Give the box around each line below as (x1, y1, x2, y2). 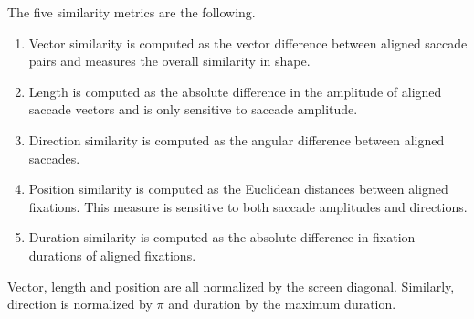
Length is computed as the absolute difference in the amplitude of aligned (28, 81, 442, 101)
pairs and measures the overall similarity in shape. (28, 51, 311, 70)
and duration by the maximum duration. (168, 294, 396, 314)
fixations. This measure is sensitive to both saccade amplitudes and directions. (28, 197, 468, 216)
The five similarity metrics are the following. (7, 3, 256, 21)
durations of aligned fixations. (28, 245, 196, 264)
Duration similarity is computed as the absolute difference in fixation (28, 228, 416, 247)
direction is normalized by (7, 294, 153, 314)
